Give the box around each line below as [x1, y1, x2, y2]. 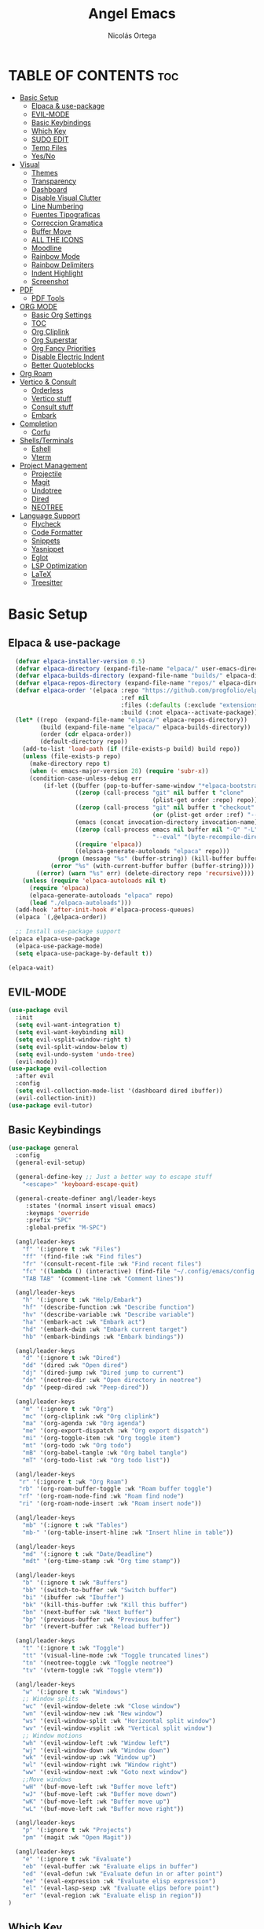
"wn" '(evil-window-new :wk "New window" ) [22, 1709, 163, 1718]
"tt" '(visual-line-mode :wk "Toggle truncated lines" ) [22, 1652, 210, 1660]
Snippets [31, 536, 60, 545]
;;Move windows [22, 1776, 72, 1783]
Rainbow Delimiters [31, 260, 94, 269]
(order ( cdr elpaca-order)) [39, 730, 132, 738]
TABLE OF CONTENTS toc [8, 66, 179, 84]
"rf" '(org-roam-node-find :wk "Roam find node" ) [18, 1492, 185, 1500]
